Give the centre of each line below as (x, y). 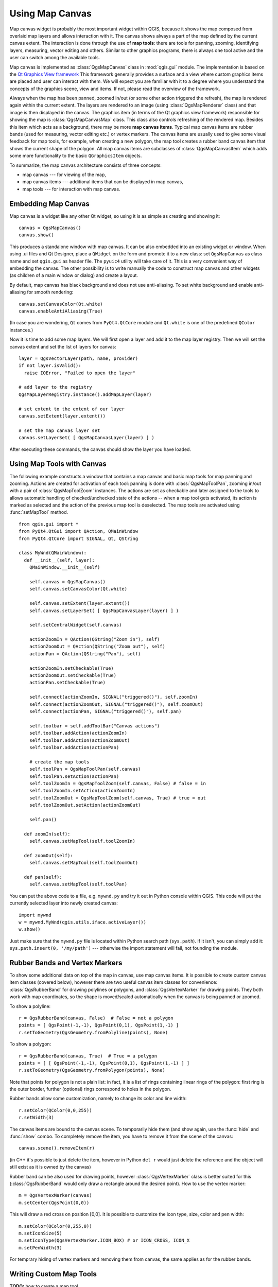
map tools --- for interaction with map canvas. (71, 189)
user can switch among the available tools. (55, 58)
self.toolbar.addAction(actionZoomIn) (78, 733)
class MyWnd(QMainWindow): (53, 553)
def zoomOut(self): (48, 855)
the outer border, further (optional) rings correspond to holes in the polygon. (90, 1089)
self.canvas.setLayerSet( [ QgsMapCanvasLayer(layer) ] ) (104, 611)
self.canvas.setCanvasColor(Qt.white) (78, 589)
